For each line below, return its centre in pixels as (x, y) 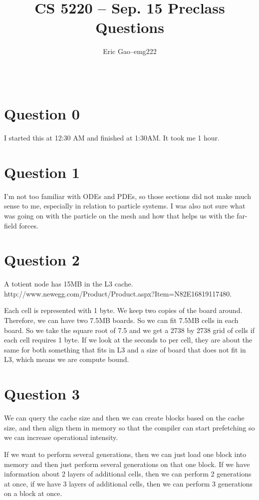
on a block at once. (33, 493)
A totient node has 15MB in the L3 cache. (69, 284)
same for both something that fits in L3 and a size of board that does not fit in (125, 349)
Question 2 (42, 260)
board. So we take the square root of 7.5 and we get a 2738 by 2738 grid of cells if (129, 330)
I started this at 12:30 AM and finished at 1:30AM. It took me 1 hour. (112, 138)
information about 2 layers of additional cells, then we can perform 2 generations (128, 474)
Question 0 (42, 114)
